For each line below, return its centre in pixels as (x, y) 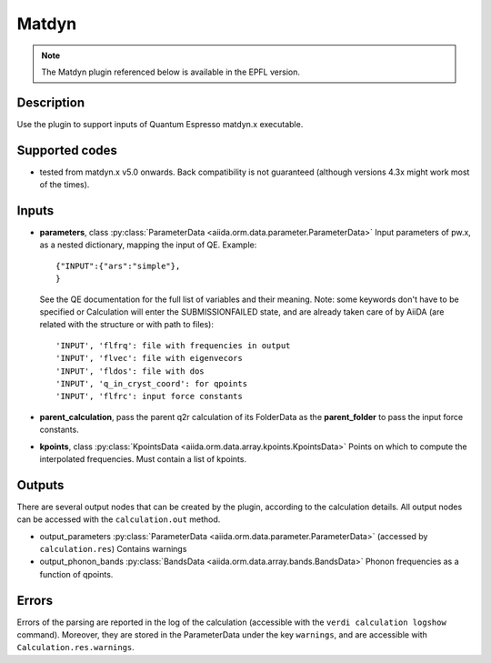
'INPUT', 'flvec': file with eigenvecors (149, 358)
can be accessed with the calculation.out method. (119, 519)
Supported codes (67, 150)
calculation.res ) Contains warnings (113, 548)
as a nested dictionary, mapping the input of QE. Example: (148, 245)
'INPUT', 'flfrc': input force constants (149, 397)
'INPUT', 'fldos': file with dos (130, 371)
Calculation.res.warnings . (76, 648)
